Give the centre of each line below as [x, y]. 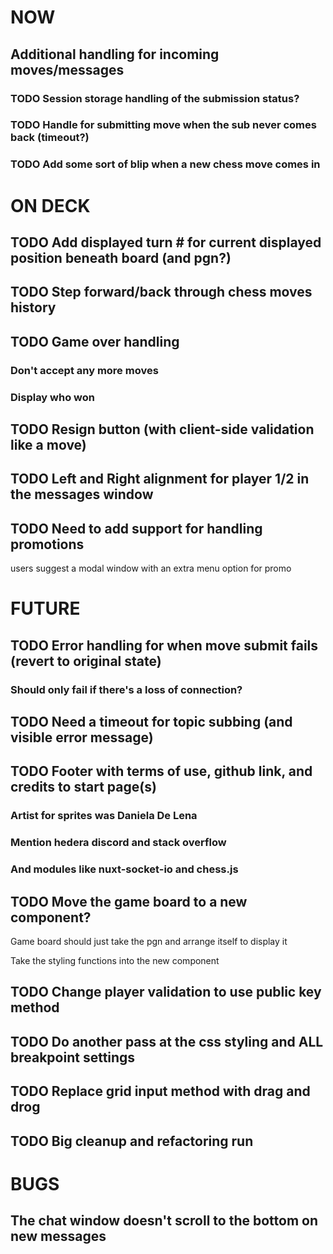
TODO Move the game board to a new [129, 901]
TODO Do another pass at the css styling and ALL [167, 1041]
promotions [47, 544]
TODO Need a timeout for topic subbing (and [151, 722]
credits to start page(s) [83, 787]
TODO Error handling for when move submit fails [164, 645]
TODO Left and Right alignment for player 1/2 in [160, 479]
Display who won [52, 397]
